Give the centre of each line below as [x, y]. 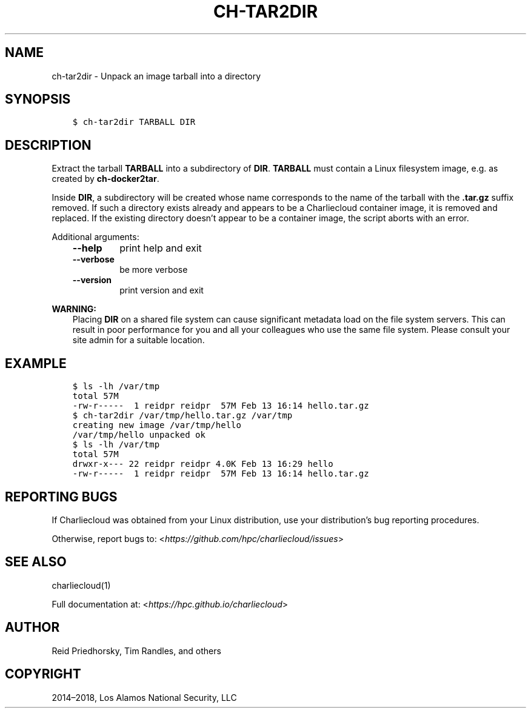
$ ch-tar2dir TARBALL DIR [134, 122]
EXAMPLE [36, 363]
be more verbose [154, 270]
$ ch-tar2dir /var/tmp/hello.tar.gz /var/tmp [182, 416]
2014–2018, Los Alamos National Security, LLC [144, 697]
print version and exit [162, 290]
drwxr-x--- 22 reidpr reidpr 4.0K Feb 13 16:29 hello [203, 464]
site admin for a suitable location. [139, 340]
